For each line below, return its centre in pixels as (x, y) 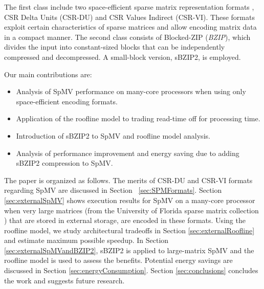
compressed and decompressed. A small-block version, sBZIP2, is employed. (123, 57)
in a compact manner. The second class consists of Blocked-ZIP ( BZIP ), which (127, 37)
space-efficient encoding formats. (67, 101)
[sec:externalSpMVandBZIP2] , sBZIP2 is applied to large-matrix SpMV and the (129, 250)
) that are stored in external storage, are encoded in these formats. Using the (125, 220)
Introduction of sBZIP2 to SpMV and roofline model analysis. (113, 135)
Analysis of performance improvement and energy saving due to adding (128, 153)
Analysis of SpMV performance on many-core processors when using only (131, 91)
